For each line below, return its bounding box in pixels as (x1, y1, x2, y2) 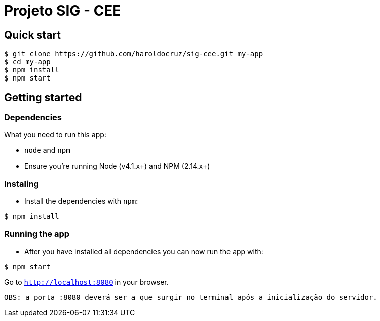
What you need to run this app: (4, 130, 106, 139)
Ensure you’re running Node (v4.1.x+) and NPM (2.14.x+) (24, 162, 210, 171)
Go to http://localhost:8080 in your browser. (4, 277, 169, 286)
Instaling (4, 178, 39, 189)
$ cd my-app (4, 58, 51, 66)
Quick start (4, 28, 61, 41)
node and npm (24, 146, 70, 155)
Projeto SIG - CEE (4, 2, 121, 19)
